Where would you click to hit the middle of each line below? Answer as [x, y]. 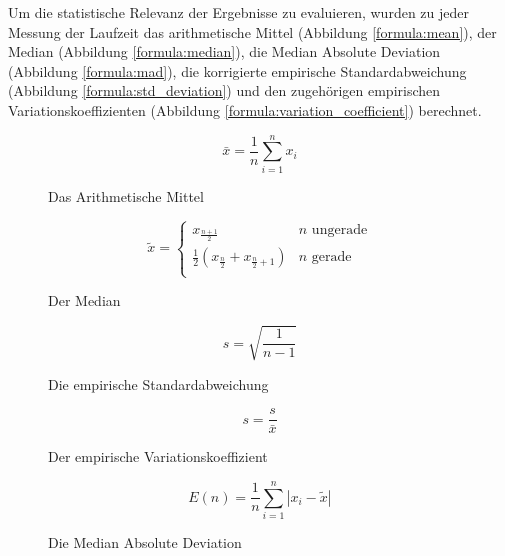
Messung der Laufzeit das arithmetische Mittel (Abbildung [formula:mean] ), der [252, 31]
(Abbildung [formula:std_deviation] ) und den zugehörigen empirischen [224, 90]
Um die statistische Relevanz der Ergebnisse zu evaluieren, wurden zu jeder [238, 12]
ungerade [339, 229]
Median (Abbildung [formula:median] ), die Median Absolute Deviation [224, 51]
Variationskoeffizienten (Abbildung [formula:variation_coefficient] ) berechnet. [245, 109]
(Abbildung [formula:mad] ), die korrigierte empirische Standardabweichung [237, 70]
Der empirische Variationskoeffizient [158, 456]
